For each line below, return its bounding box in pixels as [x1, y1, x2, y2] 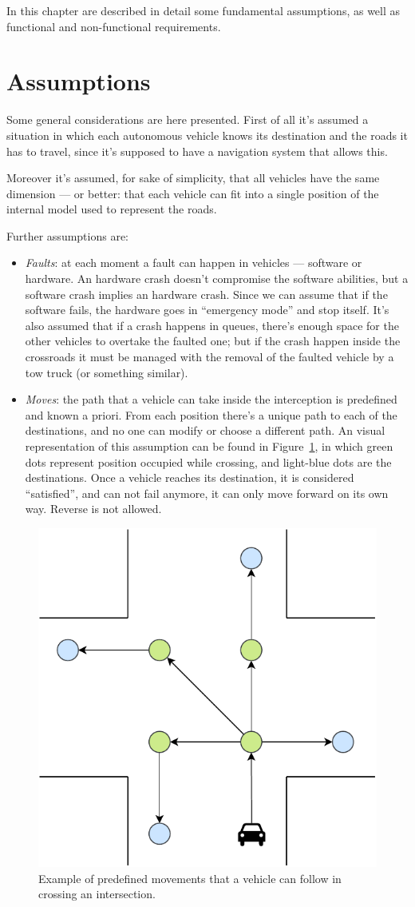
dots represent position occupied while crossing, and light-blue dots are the [25, 453, 392, 470]
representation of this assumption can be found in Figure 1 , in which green [25, 438, 393, 454]
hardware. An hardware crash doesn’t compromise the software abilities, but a [25, 270, 409, 287]
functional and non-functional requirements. [6, 18, 221, 34]
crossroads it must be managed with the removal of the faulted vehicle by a [25, 348, 394, 365]
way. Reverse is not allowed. [25, 500, 162, 517]
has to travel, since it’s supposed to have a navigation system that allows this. [6, 142, 388, 159]
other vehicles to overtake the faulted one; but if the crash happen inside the [25, 332, 401, 349]
